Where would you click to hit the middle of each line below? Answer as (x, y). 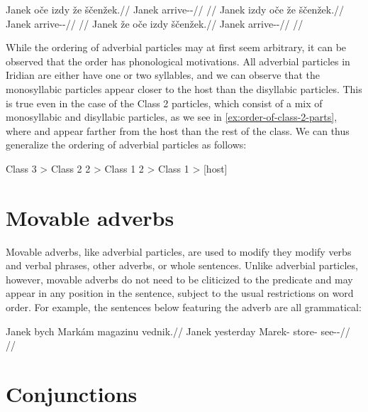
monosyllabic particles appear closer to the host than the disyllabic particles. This (184, 88)
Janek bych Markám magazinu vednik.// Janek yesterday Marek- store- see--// (178, 331)
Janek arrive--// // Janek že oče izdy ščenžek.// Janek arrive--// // (155, 23)
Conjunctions (72, 394)
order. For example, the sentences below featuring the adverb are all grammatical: (184, 307)
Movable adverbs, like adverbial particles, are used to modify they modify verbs (179, 251)
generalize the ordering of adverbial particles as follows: (126, 145)
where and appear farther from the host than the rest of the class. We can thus (178, 130)
